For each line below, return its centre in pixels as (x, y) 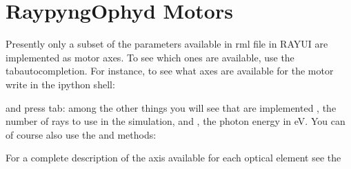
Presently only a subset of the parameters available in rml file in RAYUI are (167, 44)
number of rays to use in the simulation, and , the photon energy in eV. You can (175, 121)
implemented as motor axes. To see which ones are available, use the (150, 57)
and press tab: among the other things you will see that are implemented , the (171, 107)
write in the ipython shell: (60, 84)
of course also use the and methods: (81, 134)
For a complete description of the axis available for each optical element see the (173, 158)
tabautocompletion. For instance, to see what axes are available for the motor (170, 71)
